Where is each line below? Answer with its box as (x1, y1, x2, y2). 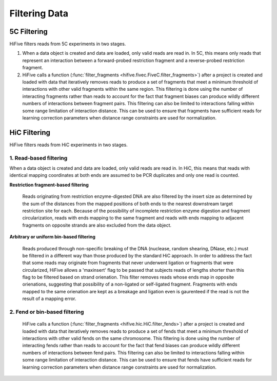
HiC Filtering (9, 128, 51, 137)
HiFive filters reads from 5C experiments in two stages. (9, 41, 126, 47)
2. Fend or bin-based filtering (9, 308, 84, 315)
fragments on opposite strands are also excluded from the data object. (22, 222, 172, 228)
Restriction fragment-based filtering (9, 182, 89, 188)
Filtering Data (9, 8, 69, 19)
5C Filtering (9, 27, 48, 36)
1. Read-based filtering (9, 154, 68, 162)
